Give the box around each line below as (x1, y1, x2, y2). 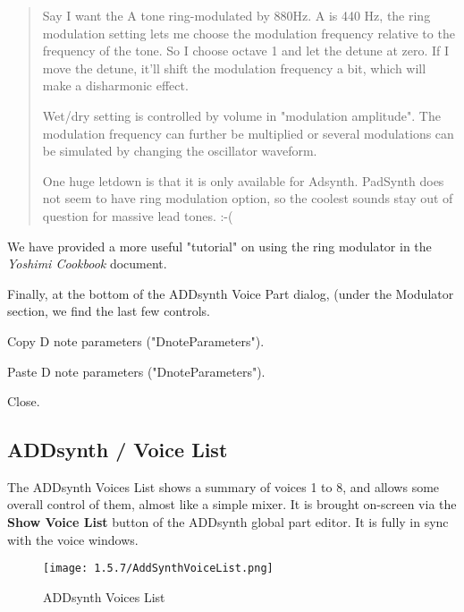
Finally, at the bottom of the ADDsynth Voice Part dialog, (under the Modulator (7, 284, 454, 302)
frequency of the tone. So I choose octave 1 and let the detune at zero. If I (42, 41, 450, 60)
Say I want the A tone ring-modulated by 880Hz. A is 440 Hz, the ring (42, 6, 431, 24)
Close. (7, 392, 40, 411)
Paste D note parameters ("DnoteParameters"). (7, 361, 266, 380)
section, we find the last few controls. (7, 302, 210, 320)
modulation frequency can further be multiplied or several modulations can (42, 123, 454, 142)
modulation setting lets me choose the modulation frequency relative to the (42, 23, 455, 42)
